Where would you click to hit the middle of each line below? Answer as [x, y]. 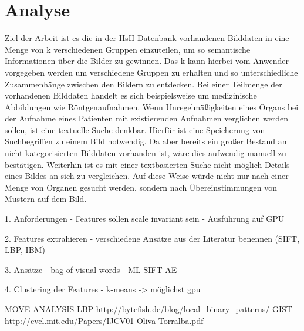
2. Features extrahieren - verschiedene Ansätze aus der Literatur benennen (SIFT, [152, 238]
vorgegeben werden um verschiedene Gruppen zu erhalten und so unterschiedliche [151, 72]
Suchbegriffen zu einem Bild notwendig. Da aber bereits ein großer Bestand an [146, 141]
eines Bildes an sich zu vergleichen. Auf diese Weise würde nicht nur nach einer [147, 176]
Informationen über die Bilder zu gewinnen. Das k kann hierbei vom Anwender [147, 61]
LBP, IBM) [25, 250]
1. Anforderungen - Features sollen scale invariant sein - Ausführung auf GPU [145, 219]
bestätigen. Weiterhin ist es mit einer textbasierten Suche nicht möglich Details [147, 164]
